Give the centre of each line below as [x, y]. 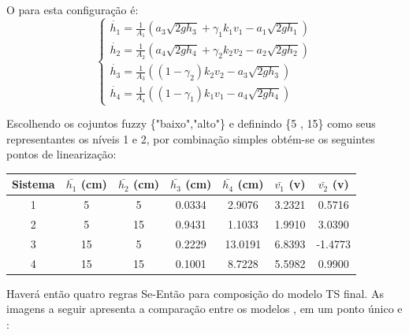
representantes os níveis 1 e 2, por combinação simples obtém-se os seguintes [191, 138]
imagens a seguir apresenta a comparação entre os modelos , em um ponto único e [204, 309]
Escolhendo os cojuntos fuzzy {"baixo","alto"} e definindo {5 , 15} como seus [191, 123]
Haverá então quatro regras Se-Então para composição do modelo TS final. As [195, 293]
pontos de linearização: [61, 154]
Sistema [33, 184]
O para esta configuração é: [73, 9]
